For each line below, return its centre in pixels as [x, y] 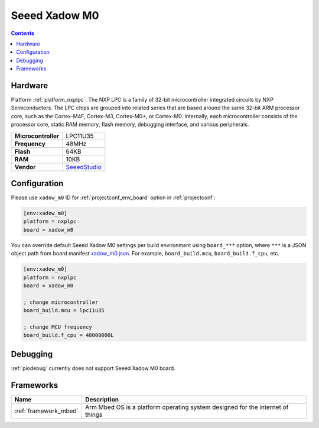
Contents [23, 33]
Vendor [25, 167]
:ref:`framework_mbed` [47, 411]
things [94, 414]
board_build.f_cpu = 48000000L [69, 335]
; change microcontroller [61, 302]
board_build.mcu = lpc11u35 [64, 311]
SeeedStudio [84, 167]
